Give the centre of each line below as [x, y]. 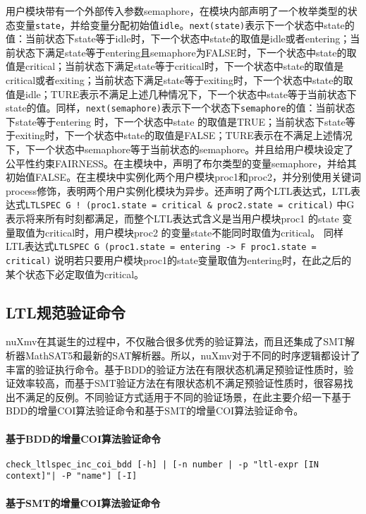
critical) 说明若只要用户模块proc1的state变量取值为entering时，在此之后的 [179, 259]
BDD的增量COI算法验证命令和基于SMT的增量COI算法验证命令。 [155, 411]
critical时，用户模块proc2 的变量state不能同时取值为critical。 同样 [194, 232]
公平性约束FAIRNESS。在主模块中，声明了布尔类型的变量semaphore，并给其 [181, 163]
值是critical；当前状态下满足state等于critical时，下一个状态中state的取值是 [175, 66]
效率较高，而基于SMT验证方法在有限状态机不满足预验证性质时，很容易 [179, 383]
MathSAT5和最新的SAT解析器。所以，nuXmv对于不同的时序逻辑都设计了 [193, 355]
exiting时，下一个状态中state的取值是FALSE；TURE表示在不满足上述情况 [184, 135]
